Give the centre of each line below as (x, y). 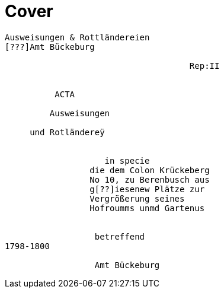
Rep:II (204, 66)
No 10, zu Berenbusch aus (150, 179)
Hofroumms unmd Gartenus (147, 208)
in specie (127, 160)
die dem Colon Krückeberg (150, 170)
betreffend (120, 236)
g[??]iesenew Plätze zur (147, 189)
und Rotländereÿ (67, 132)
